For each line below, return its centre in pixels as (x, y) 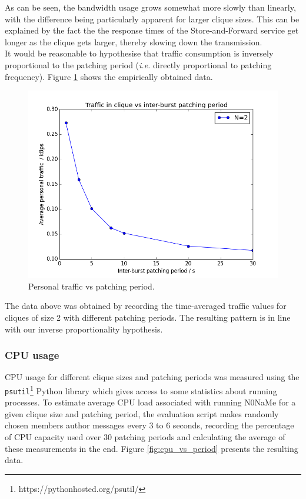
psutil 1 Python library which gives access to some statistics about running (141, 390)
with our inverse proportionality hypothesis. (84, 329)
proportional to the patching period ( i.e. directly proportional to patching (138, 64)
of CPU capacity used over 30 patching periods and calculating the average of (145, 437)
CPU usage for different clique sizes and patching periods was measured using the (152, 377)
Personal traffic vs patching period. (92, 286)
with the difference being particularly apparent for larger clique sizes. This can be (152, 19)
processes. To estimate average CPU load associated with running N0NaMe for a (150, 402)
